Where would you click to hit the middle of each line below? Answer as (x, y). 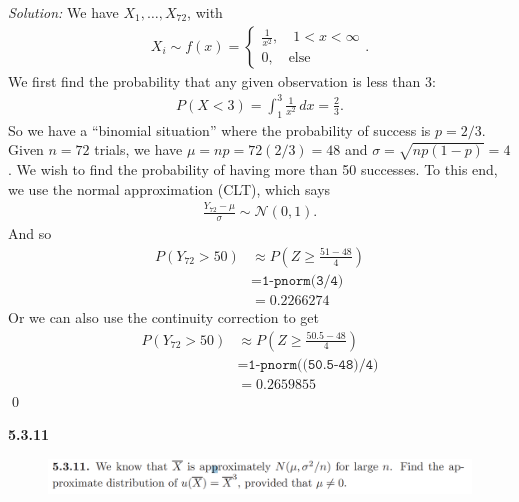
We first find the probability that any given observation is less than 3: (222, 80)
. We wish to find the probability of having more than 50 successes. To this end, (253, 168)
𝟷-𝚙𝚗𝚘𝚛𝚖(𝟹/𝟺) (302, 280)
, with (205, 12)
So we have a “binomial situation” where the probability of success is (219, 129)
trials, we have (138, 149)
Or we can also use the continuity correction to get (163, 316)
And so (30, 233)
